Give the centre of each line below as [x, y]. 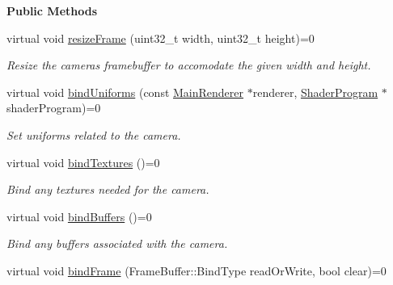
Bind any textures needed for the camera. [108, 189]
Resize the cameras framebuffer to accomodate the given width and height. [189, 65]
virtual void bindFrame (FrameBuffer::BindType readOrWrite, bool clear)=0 [196, 270]
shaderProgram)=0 [54, 108]
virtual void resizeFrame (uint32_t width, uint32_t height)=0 [161, 38]
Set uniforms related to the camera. [94, 134]
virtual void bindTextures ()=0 [83, 162]
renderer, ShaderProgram [315, 92]
